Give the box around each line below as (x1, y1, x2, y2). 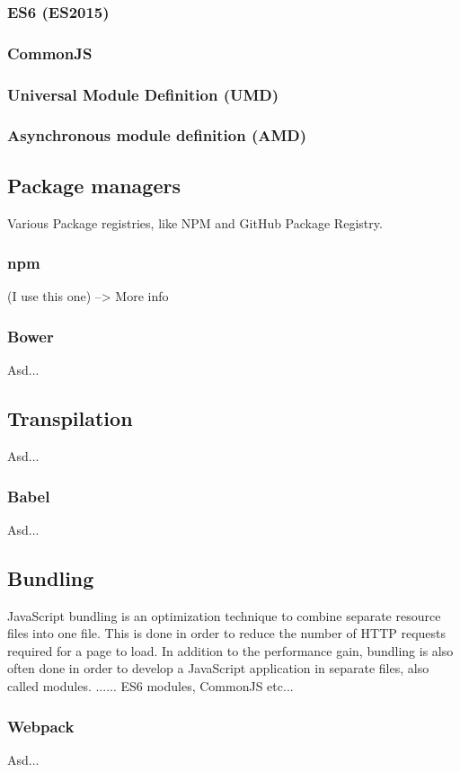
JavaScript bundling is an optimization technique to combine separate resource (7, 606, 441, 625)
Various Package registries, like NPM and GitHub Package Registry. (7, 213, 383, 232)
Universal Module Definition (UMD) (7, 83, 279, 105)
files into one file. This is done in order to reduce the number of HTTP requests (7, 624, 447, 643)
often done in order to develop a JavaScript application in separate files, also (7, 659, 429, 678)
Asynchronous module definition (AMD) (7, 124, 307, 146)
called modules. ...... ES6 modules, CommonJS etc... (7, 676, 294, 695)
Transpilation (7, 404, 133, 432)
